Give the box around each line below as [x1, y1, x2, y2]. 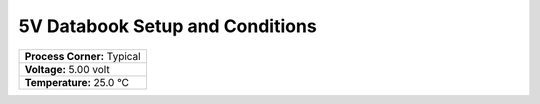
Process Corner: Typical [24, 49, 141, 63]
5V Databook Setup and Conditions [18, 15, 317, 37]
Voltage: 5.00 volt [24, 62, 110, 76]
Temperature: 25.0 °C [24, 75, 130, 89]
